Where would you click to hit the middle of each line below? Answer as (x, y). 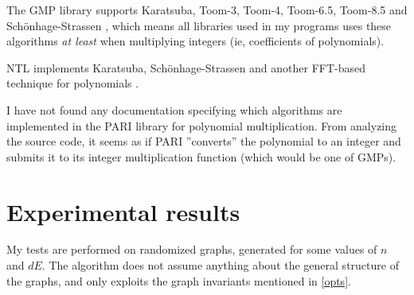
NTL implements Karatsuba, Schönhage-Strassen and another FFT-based (186, 67)
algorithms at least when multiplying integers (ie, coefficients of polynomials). (195, 41)
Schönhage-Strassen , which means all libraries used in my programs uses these (199, 25)
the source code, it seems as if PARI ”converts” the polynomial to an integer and (204, 141)
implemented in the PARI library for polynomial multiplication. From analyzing (202, 125)
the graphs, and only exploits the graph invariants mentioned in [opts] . (179, 280)
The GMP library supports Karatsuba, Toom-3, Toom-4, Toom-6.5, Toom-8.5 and (207, 10)
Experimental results (123, 211)
